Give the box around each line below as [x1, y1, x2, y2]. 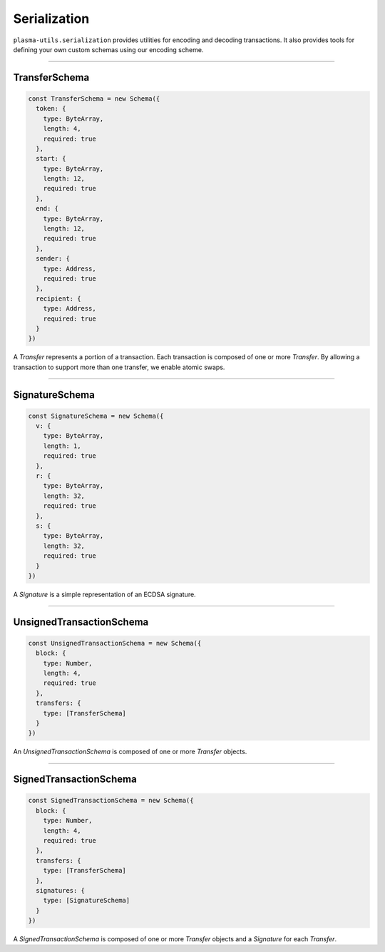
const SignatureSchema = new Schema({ [28, 411, 164, 420]
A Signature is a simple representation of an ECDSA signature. [13, 590, 196, 598]
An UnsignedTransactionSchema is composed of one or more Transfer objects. [13, 747, 247, 756]
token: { [36, 104, 66, 113]
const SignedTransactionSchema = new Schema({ [28, 796, 194, 805]
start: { [36, 154, 66, 163]
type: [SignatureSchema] [43, 896, 130, 905]
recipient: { [36, 294, 81, 303]
